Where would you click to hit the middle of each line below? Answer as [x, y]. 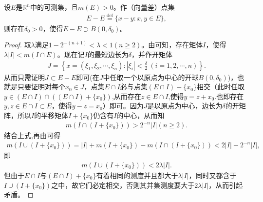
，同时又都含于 [213, 175]
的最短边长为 [108, 54]
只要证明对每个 [41, 87]
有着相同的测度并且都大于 [137, 175]
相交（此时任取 [221, 87]
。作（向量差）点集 [144, 7]
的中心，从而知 [141, 115]
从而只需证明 [24, 77]
